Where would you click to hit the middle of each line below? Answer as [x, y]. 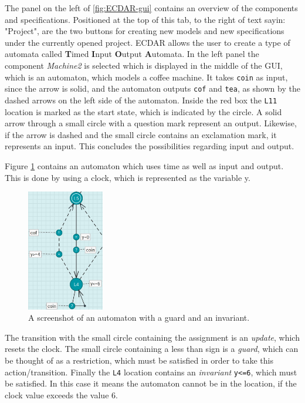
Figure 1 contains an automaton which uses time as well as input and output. [144, 165]
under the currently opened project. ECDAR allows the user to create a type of [148, 42]
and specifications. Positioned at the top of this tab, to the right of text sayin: [145, 19]
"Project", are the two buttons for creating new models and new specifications [145, 31]
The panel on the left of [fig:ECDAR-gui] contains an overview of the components [151, 8]
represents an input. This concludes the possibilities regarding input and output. [150, 146]
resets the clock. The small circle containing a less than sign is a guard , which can [152, 349]
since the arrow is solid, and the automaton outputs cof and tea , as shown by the [152, 88]
